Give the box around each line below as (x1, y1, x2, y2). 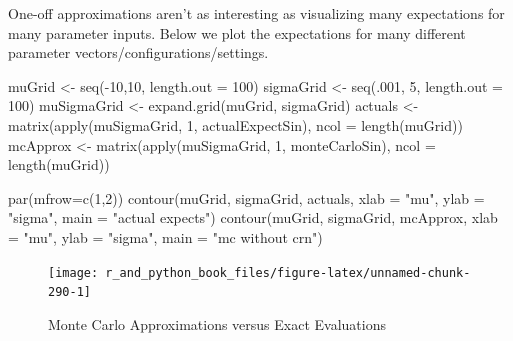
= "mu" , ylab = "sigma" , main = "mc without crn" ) (8, 226, 323, 247)
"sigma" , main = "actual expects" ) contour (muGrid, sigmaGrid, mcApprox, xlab (8, 207, 498, 228)
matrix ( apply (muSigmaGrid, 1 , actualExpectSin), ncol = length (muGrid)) (8, 114, 463, 135)
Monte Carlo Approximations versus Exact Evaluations (48, 313, 387, 334)
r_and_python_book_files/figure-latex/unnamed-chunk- (105, 265, 471, 280)
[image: (48, 265, 99, 280)
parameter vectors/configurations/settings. (8, 42, 269, 63)
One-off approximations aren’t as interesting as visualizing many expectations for (8, 3, 505, 23)
